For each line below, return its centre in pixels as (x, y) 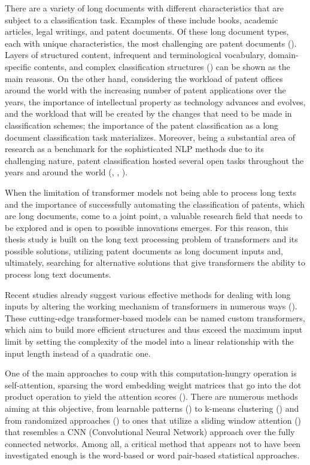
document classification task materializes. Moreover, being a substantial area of (150, 137)
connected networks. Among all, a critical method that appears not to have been (153, 443)
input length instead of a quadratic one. (78, 353)
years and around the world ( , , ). (66, 172)
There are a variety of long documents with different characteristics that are (144, 8)
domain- (283, 55)
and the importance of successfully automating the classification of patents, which (155, 204)
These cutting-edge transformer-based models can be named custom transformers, (155, 317)
